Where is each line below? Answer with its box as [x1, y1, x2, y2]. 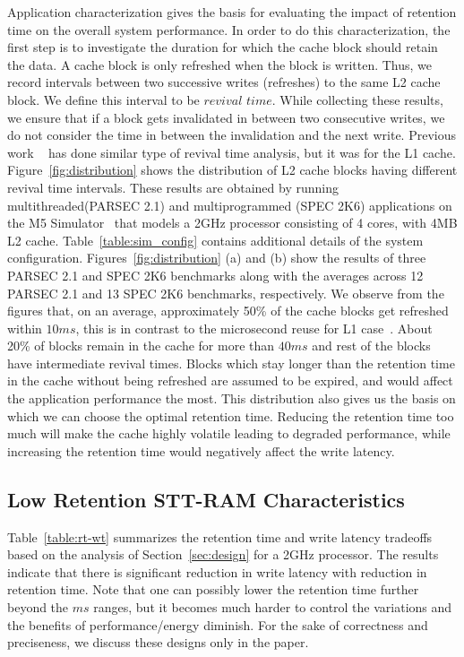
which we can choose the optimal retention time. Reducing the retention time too [7, 406, 454, 425]
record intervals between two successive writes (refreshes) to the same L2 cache [7, 73, 441, 91]
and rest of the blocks [312, 336, 431, 355]
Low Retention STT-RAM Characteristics [7, 485, 405, 513]
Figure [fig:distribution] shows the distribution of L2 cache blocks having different [7, 160, 458, 179]
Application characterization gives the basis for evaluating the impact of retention [7, 3, 457, 21]
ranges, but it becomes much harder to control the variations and [93, 598, 452, 617]
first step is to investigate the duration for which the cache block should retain [7, 38, 438, 56]
